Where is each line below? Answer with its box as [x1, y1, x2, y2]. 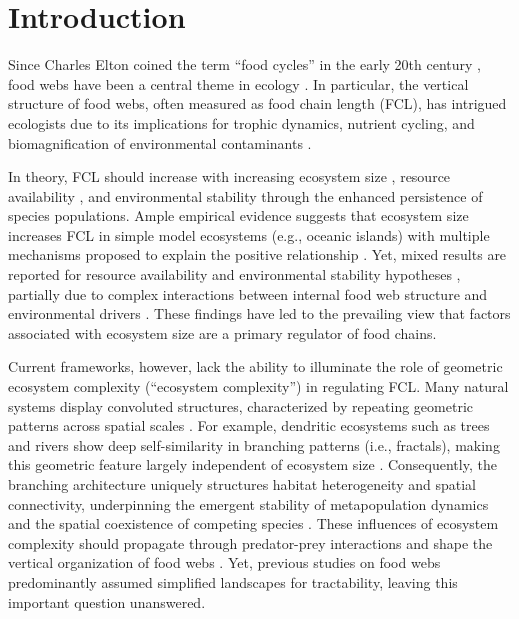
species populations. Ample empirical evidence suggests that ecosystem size [8, 205, 469, 226]
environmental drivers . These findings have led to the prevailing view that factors [8, 303, 511, 324]
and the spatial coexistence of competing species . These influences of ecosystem [8, 513, 499, 534]
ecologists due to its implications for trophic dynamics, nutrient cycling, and [8, 112, 475, 133]
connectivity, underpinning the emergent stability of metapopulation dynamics [8, 493, 489, 514]
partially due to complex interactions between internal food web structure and [8, 283, 488, 304]
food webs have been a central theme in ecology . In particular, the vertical [8, 73, 469, 94]
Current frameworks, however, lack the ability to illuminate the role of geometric [8, 356, 503, 377]
